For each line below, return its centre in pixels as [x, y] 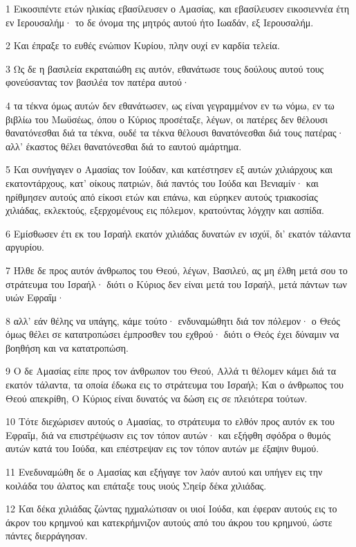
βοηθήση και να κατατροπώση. [67, 347]
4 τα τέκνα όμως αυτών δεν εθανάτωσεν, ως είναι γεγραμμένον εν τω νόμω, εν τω [170, 105]
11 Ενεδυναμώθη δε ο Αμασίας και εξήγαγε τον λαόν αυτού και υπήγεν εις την [164, 472]
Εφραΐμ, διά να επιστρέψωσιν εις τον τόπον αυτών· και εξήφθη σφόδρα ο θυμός [168, 434]
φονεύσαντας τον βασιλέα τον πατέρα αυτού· [97, 82]
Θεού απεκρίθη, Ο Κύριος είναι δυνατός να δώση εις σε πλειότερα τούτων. [157, 398]
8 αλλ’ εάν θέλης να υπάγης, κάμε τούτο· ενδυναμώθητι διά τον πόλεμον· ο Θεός [173, 320]
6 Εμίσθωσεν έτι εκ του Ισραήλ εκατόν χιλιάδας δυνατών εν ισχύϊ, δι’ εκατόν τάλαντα [178, 233]
